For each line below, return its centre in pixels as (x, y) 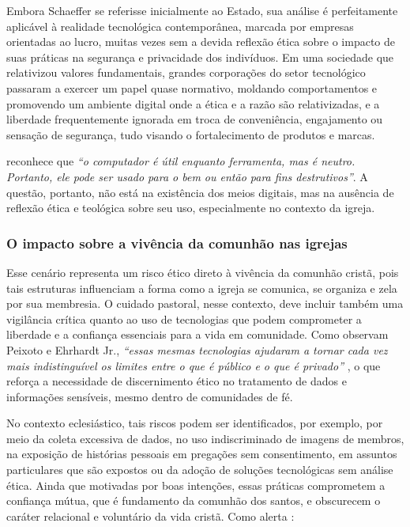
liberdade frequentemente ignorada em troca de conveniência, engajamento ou (195, 119)
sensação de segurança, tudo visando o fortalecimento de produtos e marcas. (191, 134)
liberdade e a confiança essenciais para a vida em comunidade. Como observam (197, 334)
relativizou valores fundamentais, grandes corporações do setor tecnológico (186, 72)
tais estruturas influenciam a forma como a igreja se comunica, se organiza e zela (202, 288)
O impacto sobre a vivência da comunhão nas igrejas (177, 243)
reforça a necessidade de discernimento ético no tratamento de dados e (177, 381)
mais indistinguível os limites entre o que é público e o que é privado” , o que (194, 365)
